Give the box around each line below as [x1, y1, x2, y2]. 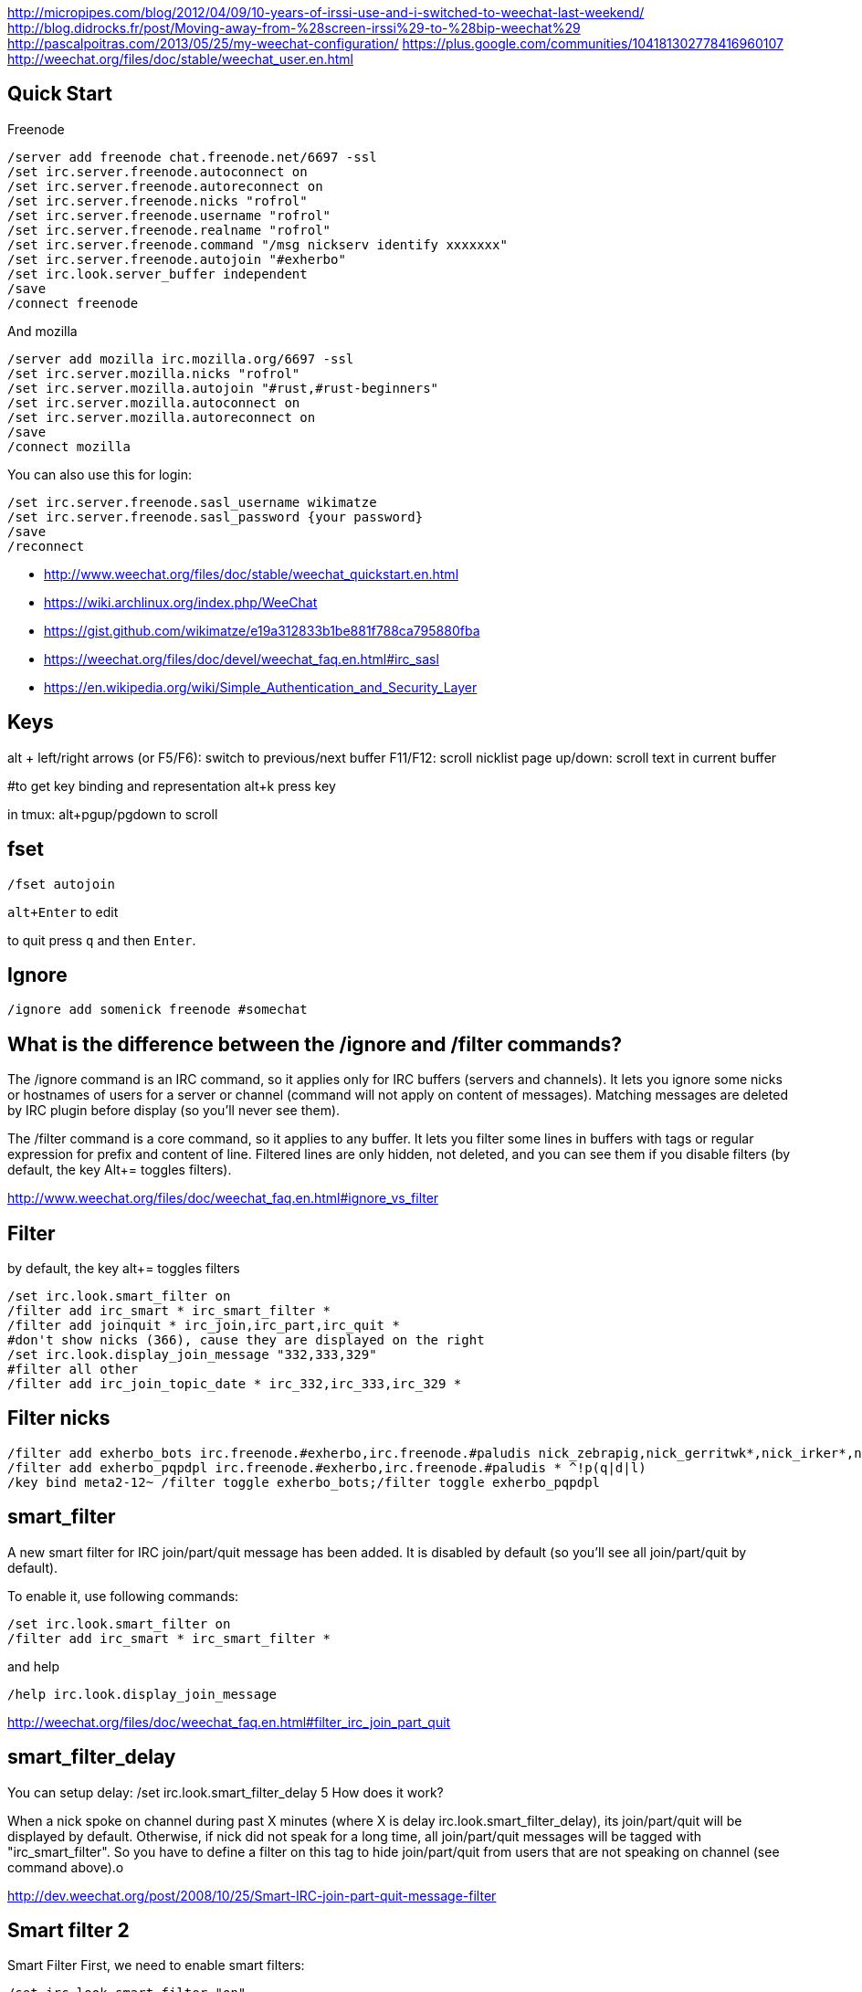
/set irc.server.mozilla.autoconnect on [7, 395, 300, 410]
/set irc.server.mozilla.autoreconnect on [7, 409, 316, 425]
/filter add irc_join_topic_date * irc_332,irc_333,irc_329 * [7, 1376, 462, 1392]
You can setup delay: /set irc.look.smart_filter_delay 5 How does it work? [7, 1784, 444, 1800]
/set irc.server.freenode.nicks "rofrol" [7, 193, 308, 208]
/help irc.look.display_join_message [7, 1686, 278, 1702]
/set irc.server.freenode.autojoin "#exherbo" [7, 251, 346, 267]
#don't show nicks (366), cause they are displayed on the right [7, 1333, 485, 1348]
